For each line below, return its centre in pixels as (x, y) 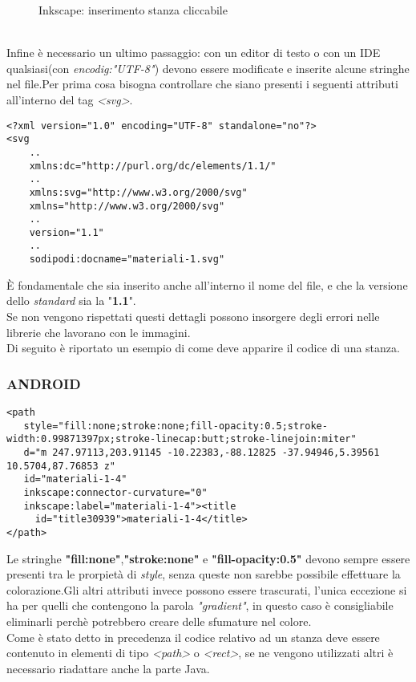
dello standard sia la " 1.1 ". (71, 300)
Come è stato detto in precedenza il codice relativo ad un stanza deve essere (193, 637)
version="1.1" (67, 232)
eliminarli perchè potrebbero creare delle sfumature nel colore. (159, 621)
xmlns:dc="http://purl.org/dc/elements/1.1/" (153, 166)
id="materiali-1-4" (75, 479)
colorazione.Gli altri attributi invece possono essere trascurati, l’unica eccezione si (207, 589)
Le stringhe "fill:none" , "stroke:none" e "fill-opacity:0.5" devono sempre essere (208, 558)
